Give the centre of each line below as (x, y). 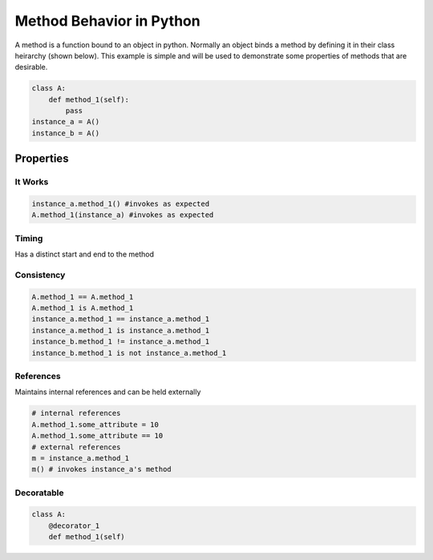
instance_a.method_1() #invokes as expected (121, 204)
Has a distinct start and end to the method (84, 254)
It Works (32, 182)
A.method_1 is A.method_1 (83, 308)
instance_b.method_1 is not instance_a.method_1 (129, 353)
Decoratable (39, 493)
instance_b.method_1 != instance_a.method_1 (121, 342)
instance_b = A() (66, 133)
